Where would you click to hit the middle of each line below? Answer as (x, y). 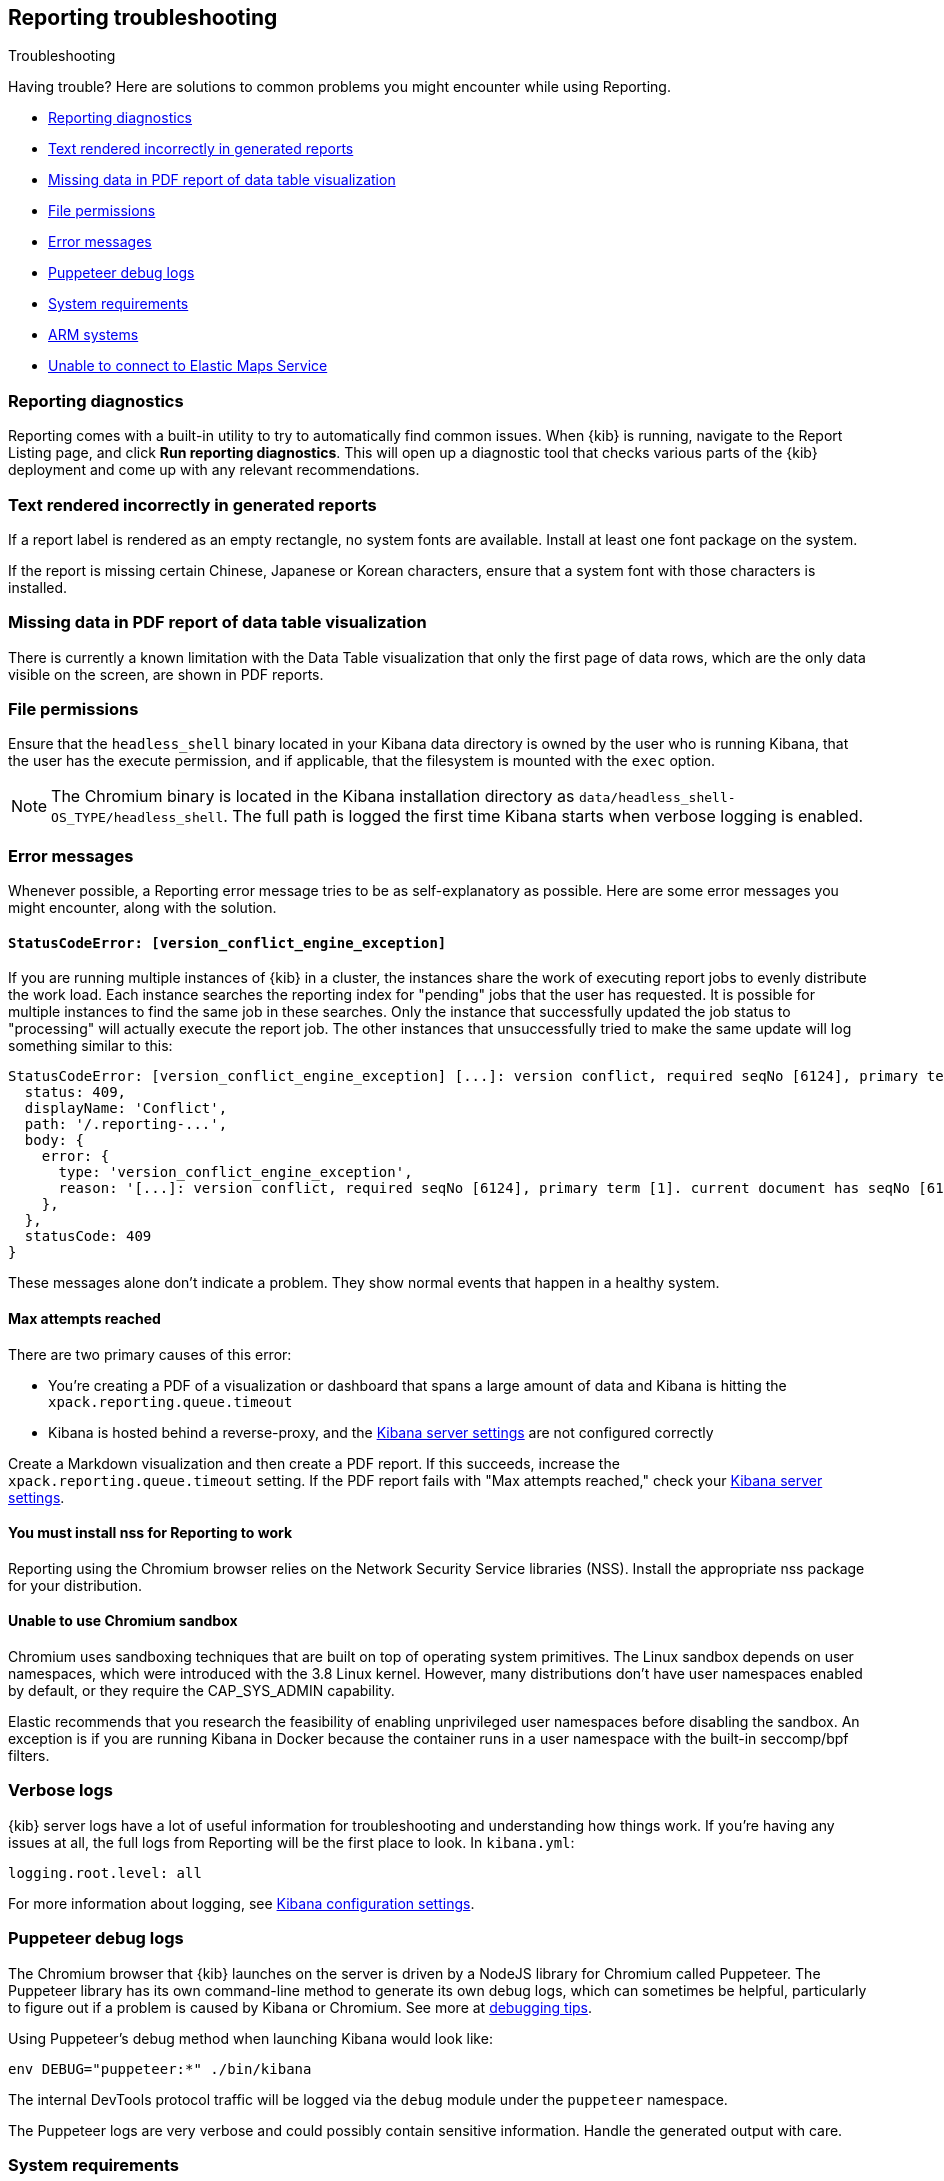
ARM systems (93, 335)
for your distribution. (75, 1585)
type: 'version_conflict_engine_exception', (235, 1172)
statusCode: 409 (88, 1236)
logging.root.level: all (105, 1872)
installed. (38, 587)
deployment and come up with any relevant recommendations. (214, 470)
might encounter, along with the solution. (142, 908)
